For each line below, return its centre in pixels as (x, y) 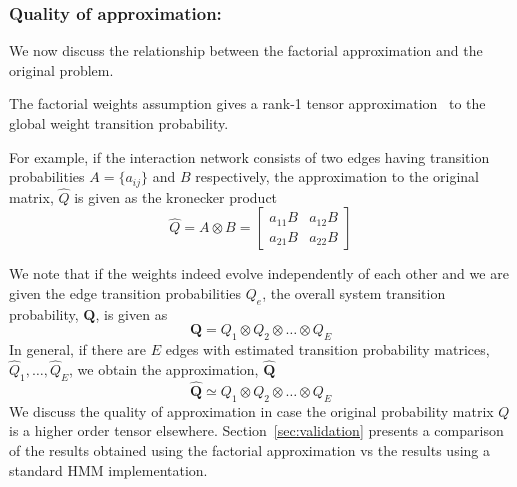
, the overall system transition (354, 293)
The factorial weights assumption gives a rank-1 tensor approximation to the (247, 103)
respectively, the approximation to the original (337, 176)
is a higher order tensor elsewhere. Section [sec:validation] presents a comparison (256, 430)
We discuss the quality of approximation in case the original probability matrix (251, 410)
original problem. (61, 69)
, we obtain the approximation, (164, 369)
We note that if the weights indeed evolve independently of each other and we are (259, 273)
